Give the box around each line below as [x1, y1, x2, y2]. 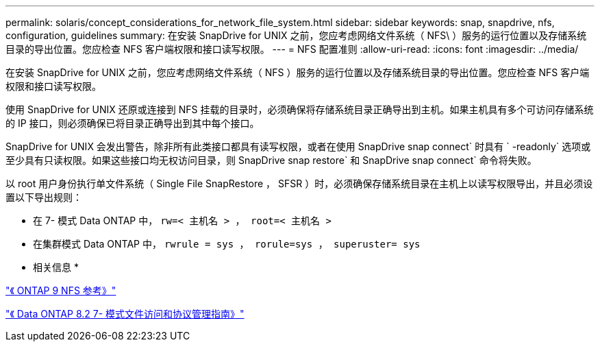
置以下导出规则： [5, 191, 82, 203]
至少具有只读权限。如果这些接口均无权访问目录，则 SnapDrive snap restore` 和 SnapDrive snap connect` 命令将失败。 [5, 154, 537, 166]
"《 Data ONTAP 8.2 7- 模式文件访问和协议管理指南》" [5, 308, 245, 320]
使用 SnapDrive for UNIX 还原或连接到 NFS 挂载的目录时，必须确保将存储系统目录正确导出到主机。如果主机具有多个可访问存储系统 [5, 104, 594, 115]
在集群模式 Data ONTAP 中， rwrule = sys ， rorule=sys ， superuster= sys [33, 238, 421, 250]
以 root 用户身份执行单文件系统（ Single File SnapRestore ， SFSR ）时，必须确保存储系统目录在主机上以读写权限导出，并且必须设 [5, 178, 593, 189]
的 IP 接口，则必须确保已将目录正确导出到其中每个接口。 [5, 117, 260, 129]
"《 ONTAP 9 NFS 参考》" [5, 285, 116, 296]
